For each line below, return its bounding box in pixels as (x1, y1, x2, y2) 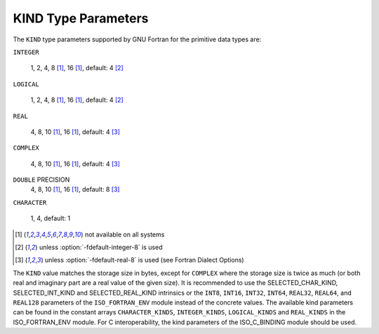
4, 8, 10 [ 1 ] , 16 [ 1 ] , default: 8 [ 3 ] (30, 185, 120, 194)
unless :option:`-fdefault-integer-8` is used (39, 243, 163, 252)
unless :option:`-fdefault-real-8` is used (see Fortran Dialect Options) (44, 256, 245, 265)
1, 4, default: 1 (30, 214, 70, 222)
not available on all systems (84, 230, 165, 239)
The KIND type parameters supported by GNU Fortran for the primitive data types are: (13, 35, 262, 44)
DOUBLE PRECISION (13, 175, 70, 184)
